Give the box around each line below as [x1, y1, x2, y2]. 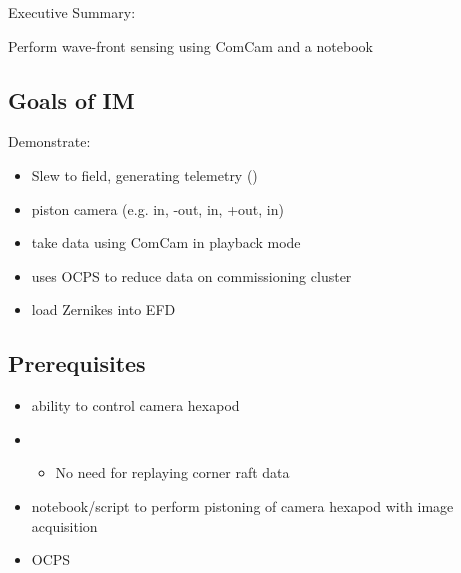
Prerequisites [8, 348, 146, 379]
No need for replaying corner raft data [55, 462, 290, 483]
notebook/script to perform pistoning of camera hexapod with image [31, 495, 454, 516]
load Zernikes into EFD [31, 299, 176, 320]
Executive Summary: [8, 2, 136, 22]
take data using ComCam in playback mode [31, 232, 301, 253]
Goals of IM [8, 84, 135, 115]
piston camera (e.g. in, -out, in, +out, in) [31, 198, 284, 219]
